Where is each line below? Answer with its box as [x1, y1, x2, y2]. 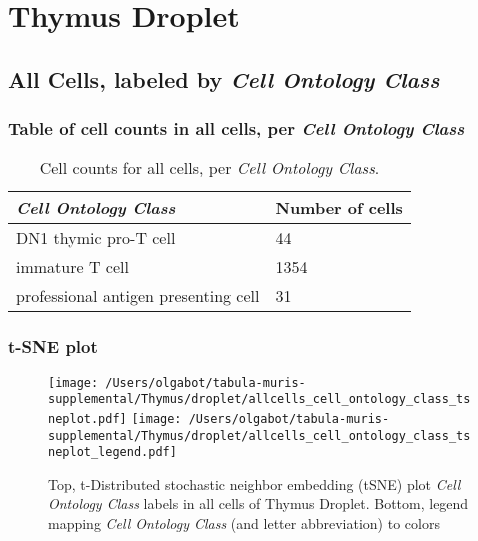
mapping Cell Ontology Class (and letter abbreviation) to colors [48, 513, 440, 534]
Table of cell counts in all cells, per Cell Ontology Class [8, 116, 465, 141]
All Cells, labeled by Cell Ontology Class [8, 63, 440, 94]
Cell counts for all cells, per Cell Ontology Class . [39, 156, 380, 180]
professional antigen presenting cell [16, 284, 260, 308]
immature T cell [16, 255, 129, 279]
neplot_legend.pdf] [48, 445, 177, 460]
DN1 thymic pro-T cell [16, 226, 176, 250]
